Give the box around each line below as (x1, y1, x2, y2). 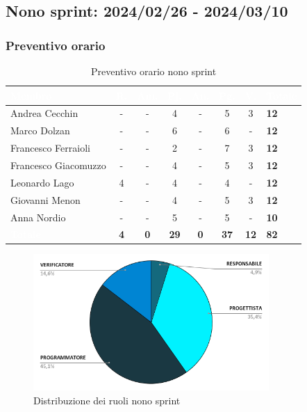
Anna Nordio (10, 209, 66, 224)
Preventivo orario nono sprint (91, 64, 217, 78)
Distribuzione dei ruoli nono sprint (33, 393, 181, 408)
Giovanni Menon (10, 192, 81, 207)
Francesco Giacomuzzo (10, 157, 106, 172)
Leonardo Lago (10, 175, 74, 189)
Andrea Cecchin (10, 106, 78, 120)
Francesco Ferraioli (10, 141, 90, 155)
